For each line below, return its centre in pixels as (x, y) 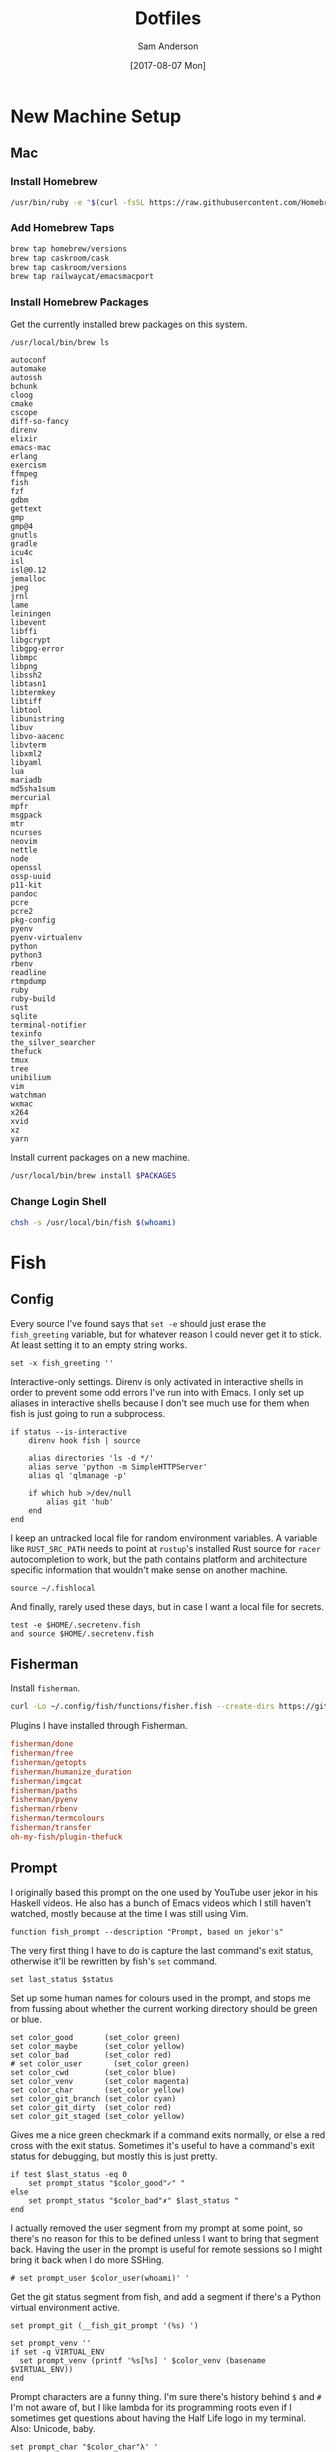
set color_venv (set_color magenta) (100, 2081)
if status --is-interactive (69, 1432)
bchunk (24, 387)
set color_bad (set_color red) (91, 2055)
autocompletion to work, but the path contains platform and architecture (159, 1559)
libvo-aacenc (37, 737)
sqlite (24, 1017)
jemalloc (28, 579)
